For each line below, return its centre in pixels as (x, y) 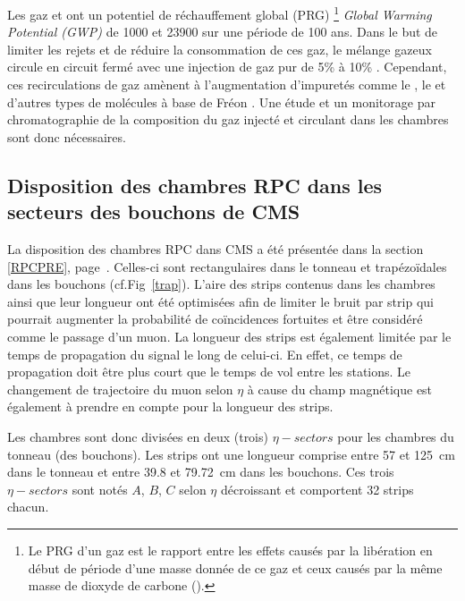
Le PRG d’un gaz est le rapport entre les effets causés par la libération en (230, 550)
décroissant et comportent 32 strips (317, 489)
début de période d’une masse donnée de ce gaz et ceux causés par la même (235, 567)
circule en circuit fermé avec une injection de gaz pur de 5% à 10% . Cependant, (227, 67)
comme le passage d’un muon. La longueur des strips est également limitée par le (229, 336)
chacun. (28, 507)
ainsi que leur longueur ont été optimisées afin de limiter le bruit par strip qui (220, 301)
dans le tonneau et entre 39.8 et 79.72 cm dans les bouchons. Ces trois (201, 472)
